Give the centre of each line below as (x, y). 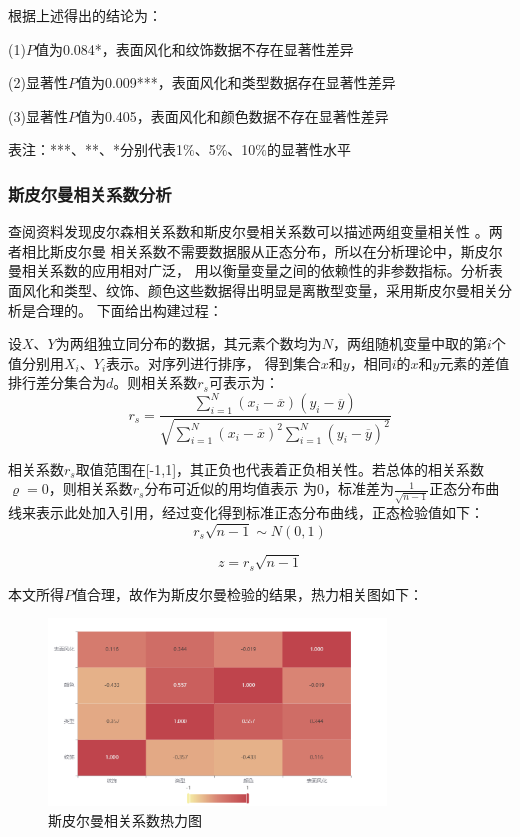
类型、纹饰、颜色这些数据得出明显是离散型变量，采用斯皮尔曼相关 (280, 289)
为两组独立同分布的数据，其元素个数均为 (188, 343)
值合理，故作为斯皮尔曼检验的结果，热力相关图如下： (248, 593)
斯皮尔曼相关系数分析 (90, 193)
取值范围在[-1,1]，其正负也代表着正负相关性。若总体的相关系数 (280, 468)
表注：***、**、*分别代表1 (95, 149)
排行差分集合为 (57, 382)
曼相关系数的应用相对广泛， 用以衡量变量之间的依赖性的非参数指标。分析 (248, 270)
